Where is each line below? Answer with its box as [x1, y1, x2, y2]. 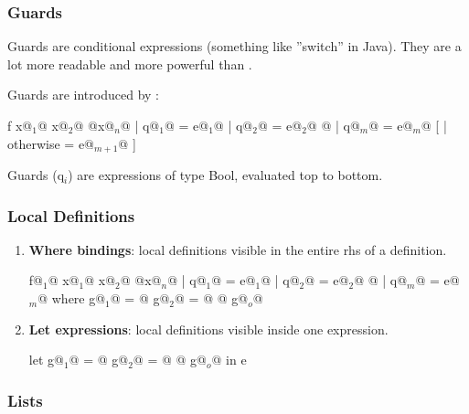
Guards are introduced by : [7, 85, 159, 104]
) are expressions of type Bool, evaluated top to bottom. [68, 165, 383, 185]
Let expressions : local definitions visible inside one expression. [28, 319, 389, 338]
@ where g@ [37, 289, 106, 308]
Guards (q [7, 165, 65, 185]
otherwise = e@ [7, 133, 94, 153]
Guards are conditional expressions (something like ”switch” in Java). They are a [7, 37, 462, 56]
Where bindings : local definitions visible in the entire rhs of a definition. [28, 239, 447, 259]
